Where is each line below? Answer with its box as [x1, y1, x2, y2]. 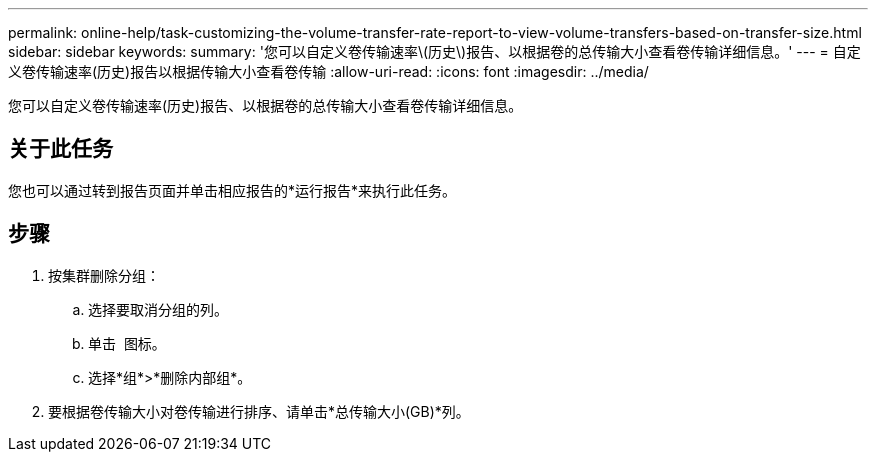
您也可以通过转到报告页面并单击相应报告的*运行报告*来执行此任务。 [8, 181, 457, 199]
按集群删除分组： [48, 266, 160, 284]
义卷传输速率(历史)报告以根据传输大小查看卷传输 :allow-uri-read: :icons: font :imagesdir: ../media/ [8, 63, 649, 80]
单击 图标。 [88, 334, 166, 352]
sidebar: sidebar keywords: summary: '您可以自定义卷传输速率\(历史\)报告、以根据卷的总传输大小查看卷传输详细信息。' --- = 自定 [8, 43, 861, 60]
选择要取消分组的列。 [88, 300, 228, 318]
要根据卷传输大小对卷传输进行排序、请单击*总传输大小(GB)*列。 [48, 402, 470, 420]
